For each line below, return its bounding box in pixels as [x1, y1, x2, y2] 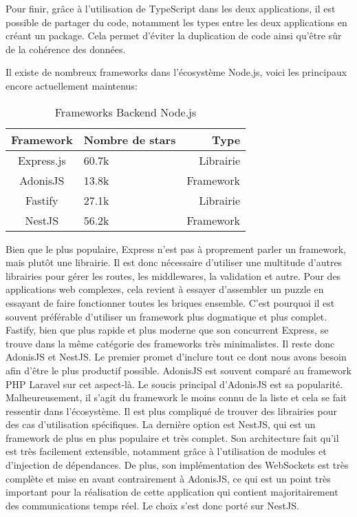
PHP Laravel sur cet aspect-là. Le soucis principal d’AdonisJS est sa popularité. [6, 376, 343, 391]
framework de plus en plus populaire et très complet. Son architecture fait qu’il [6, 430, 339, 445]
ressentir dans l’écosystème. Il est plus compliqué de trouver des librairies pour [6, 403, 337, 418]
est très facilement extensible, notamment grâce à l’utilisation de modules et [6, 444, 327, 458]
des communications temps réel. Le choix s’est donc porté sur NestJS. [6, 498, 299, 512]
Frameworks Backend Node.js [54, 103, 197, 120]
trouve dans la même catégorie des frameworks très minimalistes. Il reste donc [6, 336, 335, 350]
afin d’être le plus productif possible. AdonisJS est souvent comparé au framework [6, 363, 351, 377]
